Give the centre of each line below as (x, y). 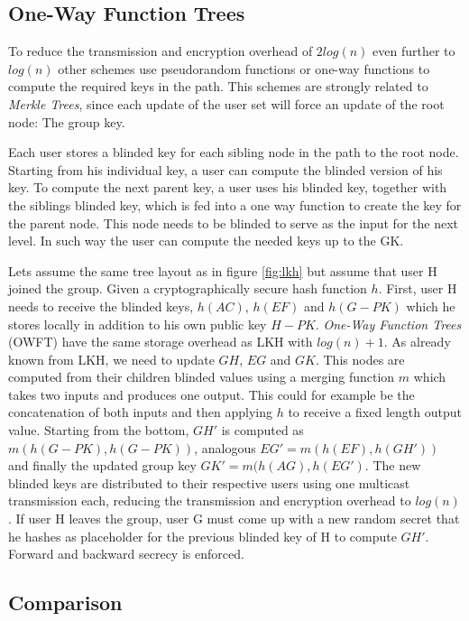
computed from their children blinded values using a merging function (202, 377)
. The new (393, 465)
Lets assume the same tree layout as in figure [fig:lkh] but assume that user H (223, 270)
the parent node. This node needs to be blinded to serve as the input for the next (233, 222)
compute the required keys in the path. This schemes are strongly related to (218, 86)
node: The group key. (67, 121)
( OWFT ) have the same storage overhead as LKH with (161, 342)
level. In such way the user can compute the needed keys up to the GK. (206, 241)
